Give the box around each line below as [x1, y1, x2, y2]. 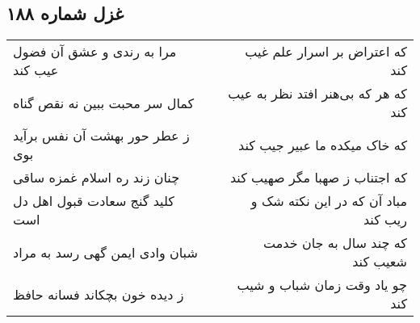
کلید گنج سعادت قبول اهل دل [13, 191, 174, 211]
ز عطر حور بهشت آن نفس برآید [13, 126, 190, 145]
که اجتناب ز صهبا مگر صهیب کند [229, 168, 407, 187]
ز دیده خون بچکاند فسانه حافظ [13, 284, 184, 304]
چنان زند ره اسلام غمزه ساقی [13, 168, 180, 187]
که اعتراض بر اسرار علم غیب [245, 42, 407, 61]
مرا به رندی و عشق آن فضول [13, 42, 177, 61]
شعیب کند [352, 252, 407, 271]
